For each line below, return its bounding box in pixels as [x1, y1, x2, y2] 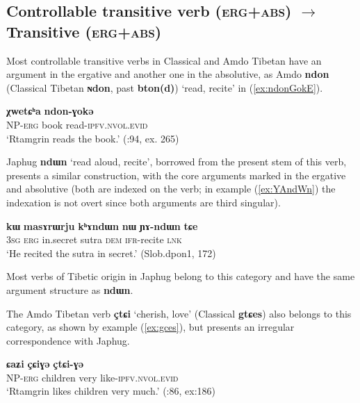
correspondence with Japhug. [6, 333, 130, 347]
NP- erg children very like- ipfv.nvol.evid [6, 370, 179, 384]
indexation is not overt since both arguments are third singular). [6, 195, 281, 209]
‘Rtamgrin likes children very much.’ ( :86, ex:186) [6, 384, 216, 398]
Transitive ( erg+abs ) [6, 20, 162, 42]
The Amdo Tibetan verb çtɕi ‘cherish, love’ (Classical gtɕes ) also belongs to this [6, 306, 352, 320]
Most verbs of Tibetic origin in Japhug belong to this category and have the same [6, 269, 355, 283]
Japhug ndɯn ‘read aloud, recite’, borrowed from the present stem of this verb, [6, 154, 347, 169]
